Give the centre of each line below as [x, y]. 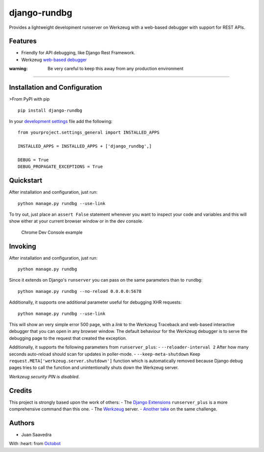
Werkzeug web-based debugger [54, 60]
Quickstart [26, 181]
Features [23, 41]
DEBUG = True [33, 160]
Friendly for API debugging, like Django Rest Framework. [78, 53]
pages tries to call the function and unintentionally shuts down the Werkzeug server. [94, 368]
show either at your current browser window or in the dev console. [76, 221]
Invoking [22, 246]
